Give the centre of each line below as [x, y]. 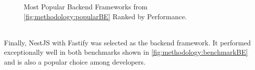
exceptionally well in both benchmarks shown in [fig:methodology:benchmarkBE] [126, 52]
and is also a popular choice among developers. [75, 61]
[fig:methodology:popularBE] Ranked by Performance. [105, 16]
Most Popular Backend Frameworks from [86, 6]
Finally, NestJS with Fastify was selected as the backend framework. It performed [127, 42]
